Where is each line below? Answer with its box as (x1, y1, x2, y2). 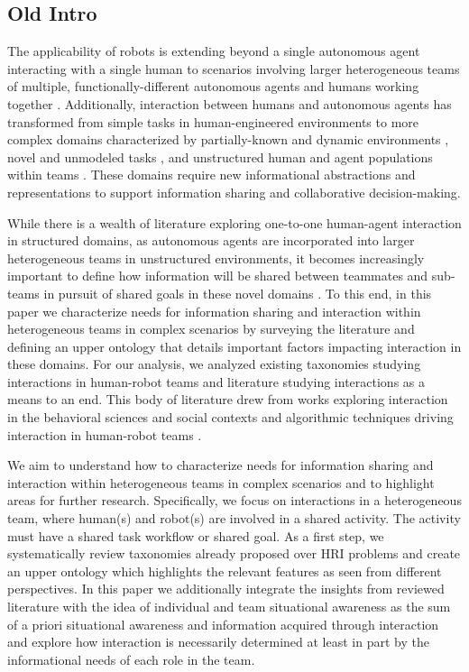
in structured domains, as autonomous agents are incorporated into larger (7, 231, 415, 250)
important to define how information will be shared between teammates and (7, 266, 428, 285)
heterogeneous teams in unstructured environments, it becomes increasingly (7, 248, 425, 267)
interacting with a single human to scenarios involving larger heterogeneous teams (7, 59, 460, 78)
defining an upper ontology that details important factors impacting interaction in (7, 336, 462, 355)
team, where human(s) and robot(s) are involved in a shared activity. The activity (7, 509, 461, 528)
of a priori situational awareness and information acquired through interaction (7, 614, 439, 633)
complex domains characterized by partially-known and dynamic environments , (7, 130, 449, 149)
